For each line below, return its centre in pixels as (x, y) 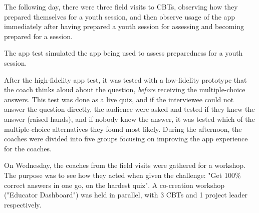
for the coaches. (28, 148)
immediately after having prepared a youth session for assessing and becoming (124, 26)
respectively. (23, 204)
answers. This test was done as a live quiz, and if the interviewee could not (119, 99)
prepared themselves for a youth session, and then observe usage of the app (120, 16)
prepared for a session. (38, 36)
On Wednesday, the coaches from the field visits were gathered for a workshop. (125, 165)
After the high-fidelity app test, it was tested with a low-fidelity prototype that (125, 79)
